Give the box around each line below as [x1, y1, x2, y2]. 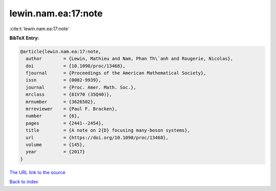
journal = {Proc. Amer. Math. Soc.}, [26, 84, 136, 90]
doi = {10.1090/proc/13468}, [26, 63, 126, 69]
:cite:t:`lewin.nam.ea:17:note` [9, 26, 70, 32]
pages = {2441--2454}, [26, 120, 104, 126]
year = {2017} [26, 149, 85, 155]
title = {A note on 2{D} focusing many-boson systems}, [26, 128, 190, 133]
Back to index [9, 179, 38, 185]
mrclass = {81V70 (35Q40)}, [26, 92, 112, 97]
